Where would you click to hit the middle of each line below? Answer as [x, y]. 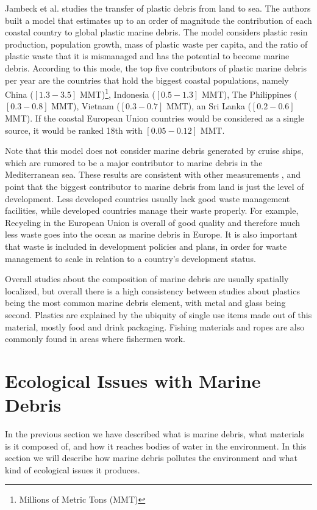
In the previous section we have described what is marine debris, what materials [155, 434]
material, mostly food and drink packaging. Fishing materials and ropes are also [155, 326]
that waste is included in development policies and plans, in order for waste [146, 246]
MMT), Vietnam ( [86, 106]
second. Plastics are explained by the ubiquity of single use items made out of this [158, 314]
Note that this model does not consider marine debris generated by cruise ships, [154, 151]
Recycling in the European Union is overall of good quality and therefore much [153, 222]
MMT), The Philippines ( [249, 94]
